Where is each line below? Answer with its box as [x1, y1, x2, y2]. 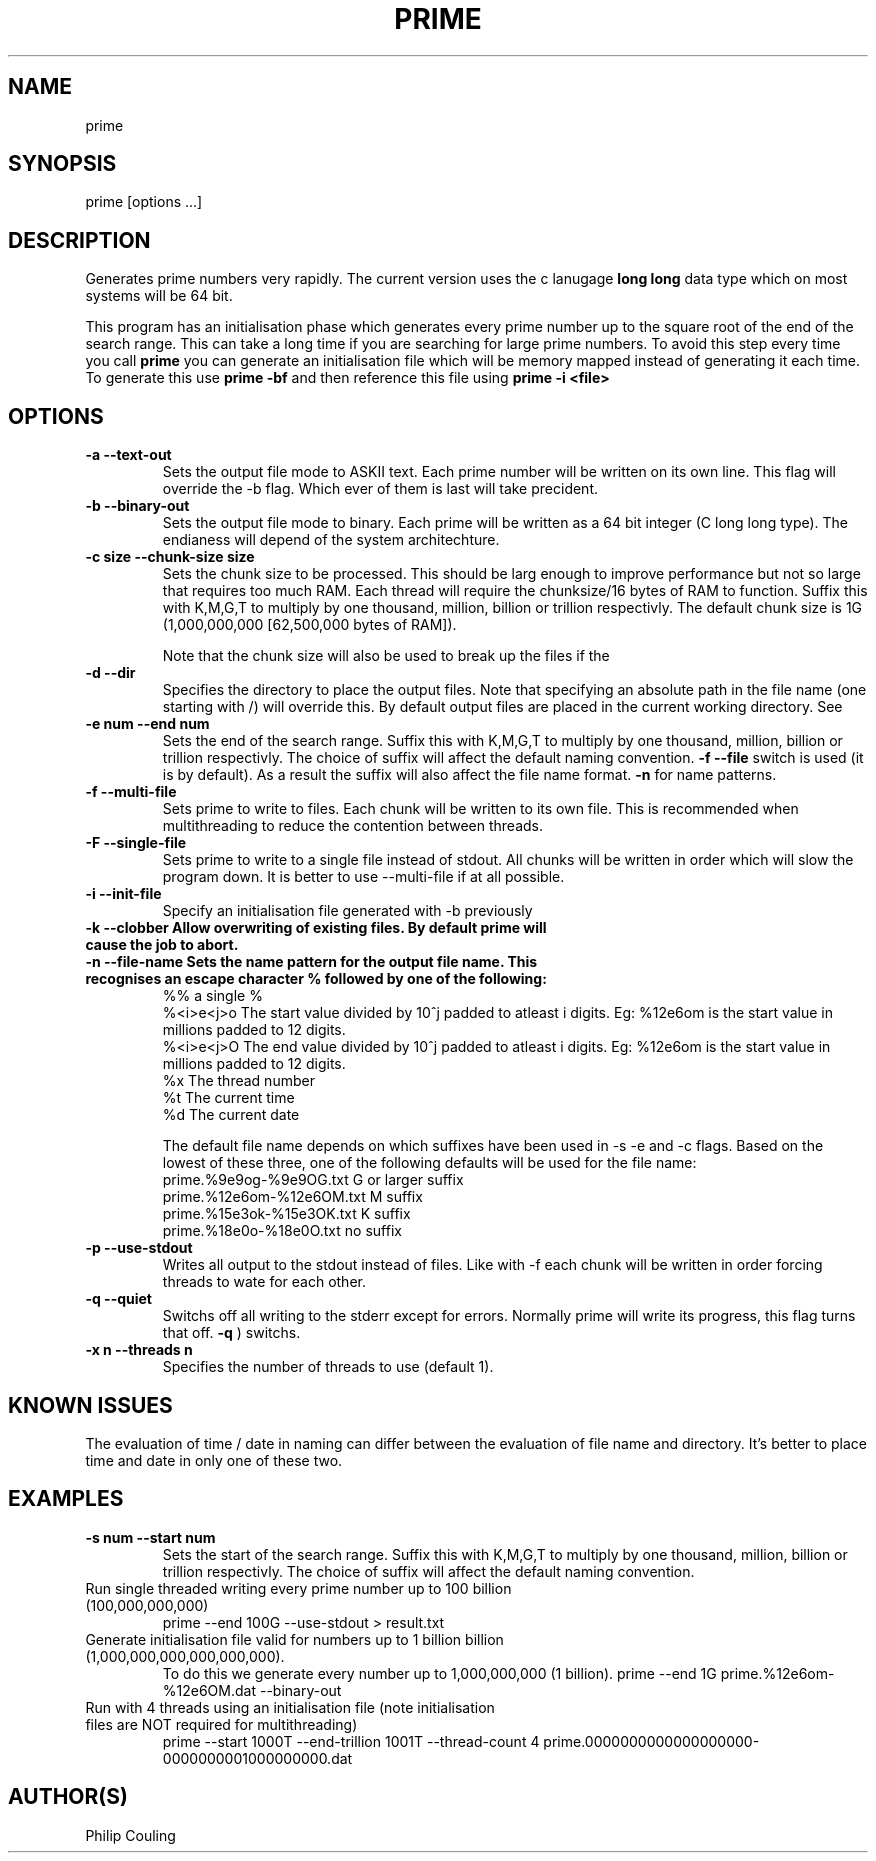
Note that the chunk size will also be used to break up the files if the [162, 647, 610, 665]
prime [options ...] [85, 193, 203, 211]
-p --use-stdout [85, 1239, 193, 1257]
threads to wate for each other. [162, 1273, 366, 1291]
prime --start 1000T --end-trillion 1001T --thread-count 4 [162, 1732, 540, 1750]
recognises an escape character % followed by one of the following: [85, 970, 547, 988]
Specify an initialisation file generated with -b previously [162, 902, 533, 920]
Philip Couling [85, 1826, 176, 1844]
